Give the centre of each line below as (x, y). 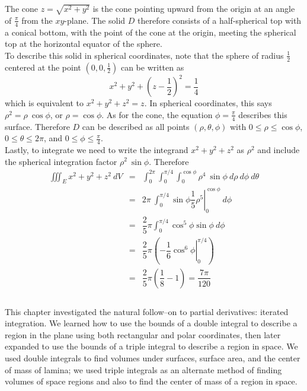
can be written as (152, 67)
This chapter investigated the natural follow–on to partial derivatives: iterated (147, 311)
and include (279, 149)
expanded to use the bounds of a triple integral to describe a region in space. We (151, 346)
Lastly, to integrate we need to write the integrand (97, 149)
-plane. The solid (95, 20)
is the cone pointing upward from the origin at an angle (194, 8)
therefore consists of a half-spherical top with (219, 20)
